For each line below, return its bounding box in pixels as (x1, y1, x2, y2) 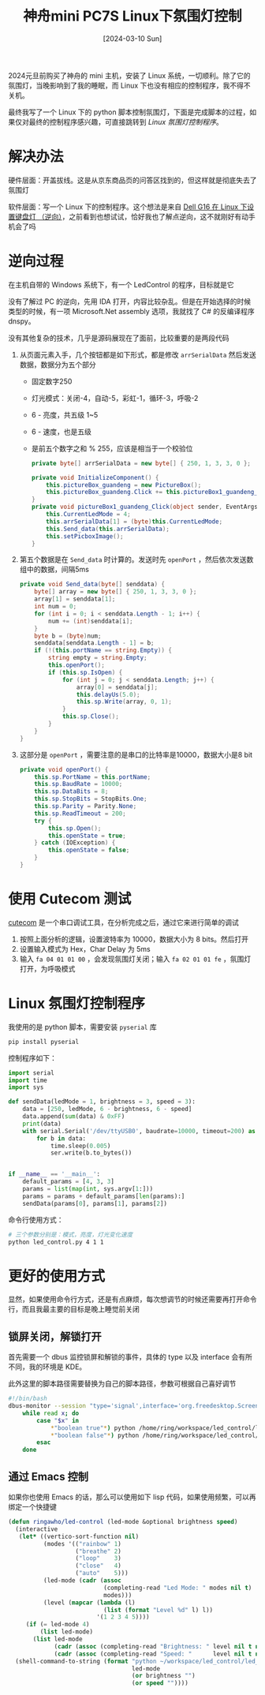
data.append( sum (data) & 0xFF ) (22, 1113, 125, 1121)
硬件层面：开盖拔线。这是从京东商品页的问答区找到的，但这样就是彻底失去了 (8, 175, 257, 185)
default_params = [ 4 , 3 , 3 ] (22, 1177, 114, 1186)
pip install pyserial (8, 1038, 80, 1046)
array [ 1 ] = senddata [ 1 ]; (34, 595, 116, 604)
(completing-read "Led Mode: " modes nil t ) (103, 1584, 252, 1592)
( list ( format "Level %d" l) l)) (103, 1606, 214, 1614)
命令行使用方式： (8, 1214, 64, 1224)
